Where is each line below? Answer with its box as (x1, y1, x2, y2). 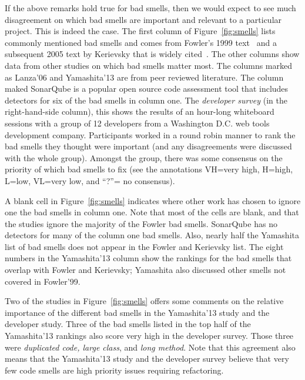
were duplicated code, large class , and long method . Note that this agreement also (5, 341, 296, 353)
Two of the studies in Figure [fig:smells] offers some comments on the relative (5, 295, 284, 307)
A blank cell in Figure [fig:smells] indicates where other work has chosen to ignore (5, 194, 301, 206)
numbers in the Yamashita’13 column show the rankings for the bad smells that (5, 252, 292, 264)
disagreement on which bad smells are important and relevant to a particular (5, 13, 282, 25)
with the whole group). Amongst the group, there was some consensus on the (5, 151, 283, 164)
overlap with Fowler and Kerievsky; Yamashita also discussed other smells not (5, 264, 286, 276)
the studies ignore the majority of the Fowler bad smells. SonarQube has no (5, 217, 277, 229)
